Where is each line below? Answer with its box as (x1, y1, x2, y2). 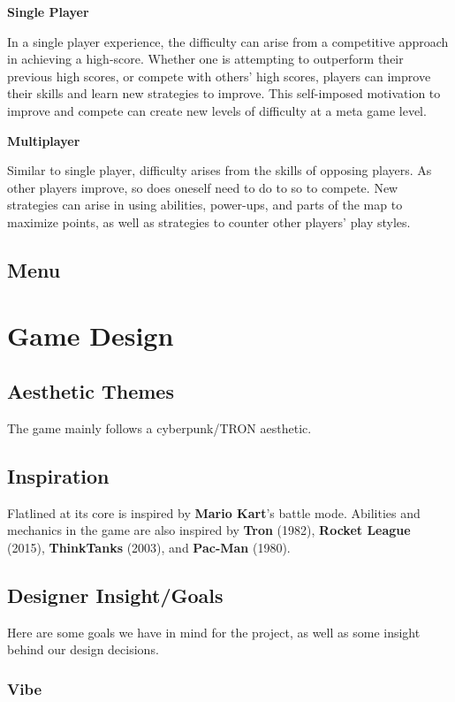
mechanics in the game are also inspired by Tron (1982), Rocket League (7, 521, 411, 539)
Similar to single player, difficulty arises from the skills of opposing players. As (7, 161, 432, 179)
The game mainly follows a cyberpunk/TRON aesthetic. (7, 418, 312, 437)
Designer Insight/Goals (7, 581, 224, 608)
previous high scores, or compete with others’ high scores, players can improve (7, 66, 431, 85)
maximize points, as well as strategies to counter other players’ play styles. (7, 212, 411, 231)
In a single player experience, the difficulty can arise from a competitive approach (7, 32, 449, 50)
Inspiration (7, 462, 110, 489)
